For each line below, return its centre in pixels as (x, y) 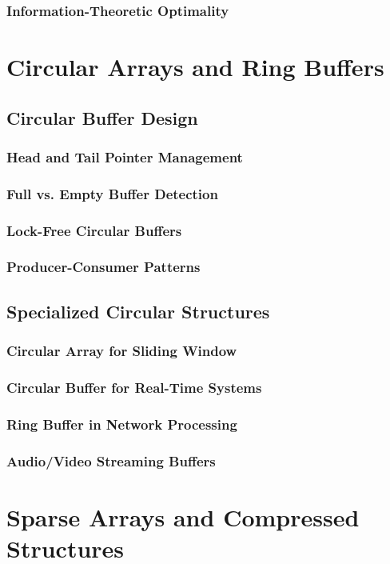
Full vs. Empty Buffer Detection (112, 193)
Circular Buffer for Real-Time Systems (134, 387)
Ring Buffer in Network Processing (122, 424)
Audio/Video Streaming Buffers (111, 460)
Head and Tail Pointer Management (125, 156)
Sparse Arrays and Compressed (183, 516)
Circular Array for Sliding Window (122, 351)
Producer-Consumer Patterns (103, 267)
